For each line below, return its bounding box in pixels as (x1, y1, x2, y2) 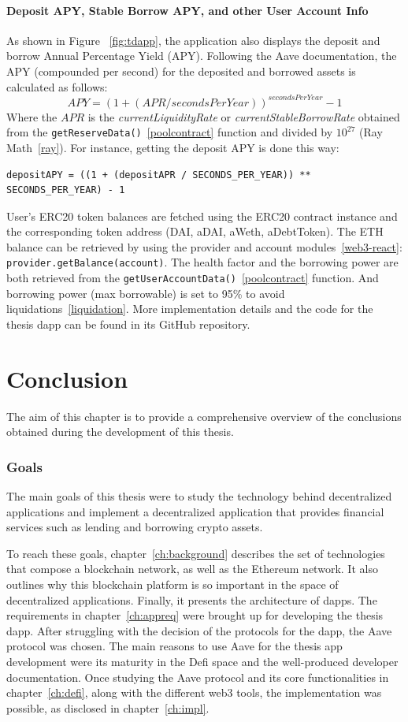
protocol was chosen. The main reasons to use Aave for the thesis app (6, 638, 343, 654)
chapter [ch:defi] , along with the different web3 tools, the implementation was (6, 684, 382, 701)
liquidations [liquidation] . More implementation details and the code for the (6, 300, 373, 317)
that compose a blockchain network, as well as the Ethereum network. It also (6, 560, 378, 577)
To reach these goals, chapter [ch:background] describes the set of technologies (6, 545, 385, 561)
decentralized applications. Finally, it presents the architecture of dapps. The (6, 591, 377, 608)
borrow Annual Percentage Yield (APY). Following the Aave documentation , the (6, 47, 397, 64)
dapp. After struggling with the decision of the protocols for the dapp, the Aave (6, 622, 392, 638)
